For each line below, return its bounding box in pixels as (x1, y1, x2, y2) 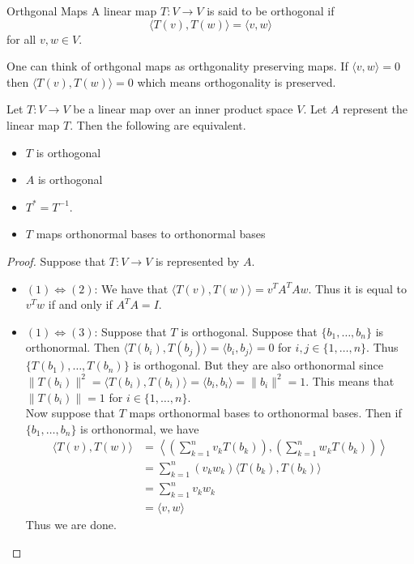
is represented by (155, 252, 240, 269)
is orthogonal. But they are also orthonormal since (133, 357, 383, 374)
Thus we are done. (25, 516, 117, 532)
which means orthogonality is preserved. (137, 73, 336, 90)
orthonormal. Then (25, 339, 120, 356)
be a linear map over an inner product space (73, 100, 293, 117)
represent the (343, 100, 408, 117)
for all (6, 30, 36, 47)
